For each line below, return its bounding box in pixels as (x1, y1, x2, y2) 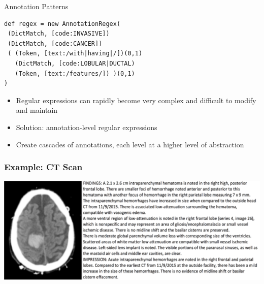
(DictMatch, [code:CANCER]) (8, 40, 103, 47)
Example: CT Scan (4, 161, 83, 173)
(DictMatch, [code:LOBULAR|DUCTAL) (15, 59, 135, 67)
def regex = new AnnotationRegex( (4, 20, 121, 27)
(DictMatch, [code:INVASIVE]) (8, 30, 110, 38)
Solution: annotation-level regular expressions (16, 121, 157, 132)
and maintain (16, 105, 58, 115)
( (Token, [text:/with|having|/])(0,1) (8, 50, 143, 57)
